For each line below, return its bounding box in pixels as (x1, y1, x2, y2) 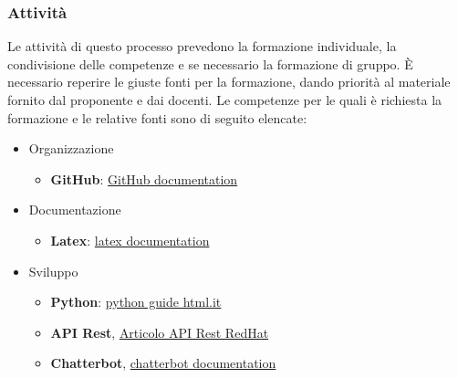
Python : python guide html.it (50, 292, 222, 311)
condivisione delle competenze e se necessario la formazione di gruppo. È (7, 54, 413, 73)
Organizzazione (28, 139, 114, 158)
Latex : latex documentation (50, 230, 210, 249)
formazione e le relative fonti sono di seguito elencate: (7, 108, 307, 127)
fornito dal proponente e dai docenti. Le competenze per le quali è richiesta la (7, 90, 442, 109)
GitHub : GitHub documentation (50, 169, 238, 188)
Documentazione (28, 200, 121, 219)
